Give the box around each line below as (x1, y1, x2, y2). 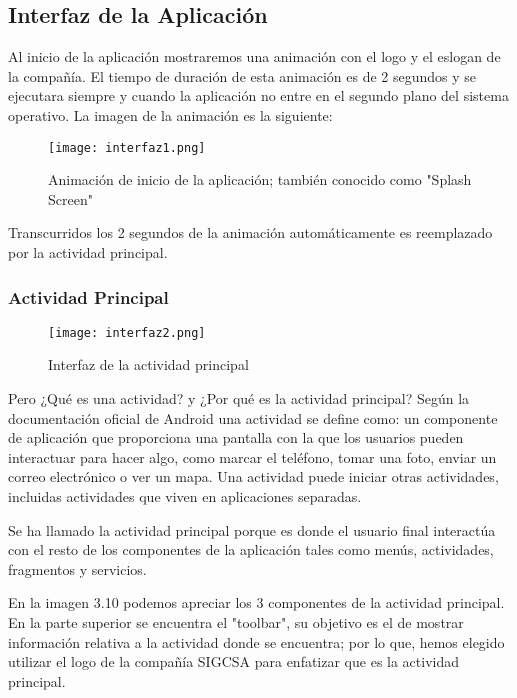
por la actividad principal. (8, 242, 168, 263)
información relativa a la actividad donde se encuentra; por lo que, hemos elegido (8, 631, 505, 652)
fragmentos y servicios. (8, 558, 147, 579)
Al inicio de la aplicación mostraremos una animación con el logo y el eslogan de (8, 46, 501, 67)
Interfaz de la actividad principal (48, 354, 249, 375)
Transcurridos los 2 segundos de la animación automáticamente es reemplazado (8, 222, 493, 243)
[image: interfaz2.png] (48, 325, 206, 340)
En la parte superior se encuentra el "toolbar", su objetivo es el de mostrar (8, 612, 464, 633)
